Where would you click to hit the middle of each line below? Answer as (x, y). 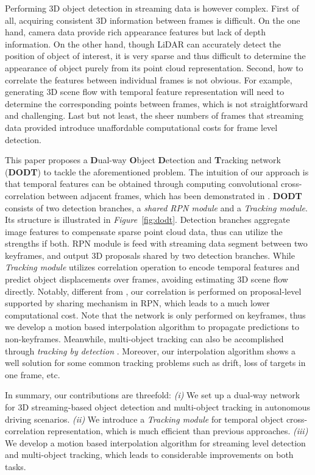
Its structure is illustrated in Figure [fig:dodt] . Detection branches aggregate (147, 220)
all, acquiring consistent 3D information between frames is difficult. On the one (153, 20)
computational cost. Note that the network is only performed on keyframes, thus (155, 315)
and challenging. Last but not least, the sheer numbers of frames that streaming (154, 115)
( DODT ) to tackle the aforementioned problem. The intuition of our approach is (157, 171)
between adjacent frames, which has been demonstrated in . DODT (175, 195)
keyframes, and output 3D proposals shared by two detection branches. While (150, 255)
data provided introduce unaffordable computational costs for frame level (141, 127)
